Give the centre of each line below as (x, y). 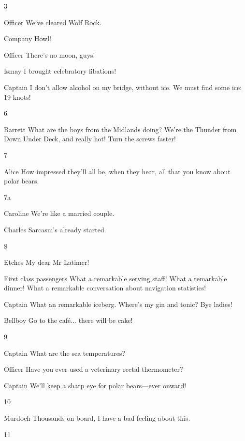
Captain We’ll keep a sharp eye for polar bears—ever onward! (95, 385)
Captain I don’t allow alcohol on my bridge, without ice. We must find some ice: (123, 87)
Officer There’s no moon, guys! (50, 54)
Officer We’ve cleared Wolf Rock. (53, 22)
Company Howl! (28, 38)
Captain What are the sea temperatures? (65, 353)
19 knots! (17, 97)
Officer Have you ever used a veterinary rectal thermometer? (94, 369)
